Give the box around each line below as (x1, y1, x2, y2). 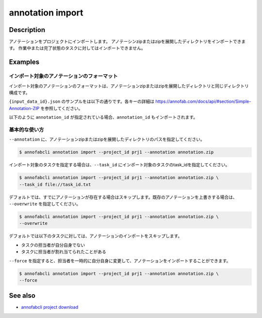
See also (9, 291, 36, 300)
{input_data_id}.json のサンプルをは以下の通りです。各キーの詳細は (9, 98, 155, 104)
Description (9, 26, 46, 34)
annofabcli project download (21, 304, 79, 310)
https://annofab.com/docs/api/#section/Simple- (155, 98, 251, 104)
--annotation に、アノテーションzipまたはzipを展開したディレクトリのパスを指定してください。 (9, 136, 205, 143)
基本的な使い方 (9, 126, 44, 133)
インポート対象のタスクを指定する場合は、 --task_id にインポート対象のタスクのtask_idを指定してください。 (9, 162, 230, 168)
